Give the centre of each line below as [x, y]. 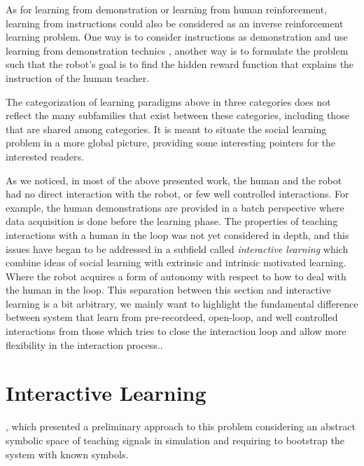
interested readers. [45, 156]
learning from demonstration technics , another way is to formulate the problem [177, 50]
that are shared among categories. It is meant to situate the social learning [166, 129]
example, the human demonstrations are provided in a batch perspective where [175, 207]
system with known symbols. [67, 454]
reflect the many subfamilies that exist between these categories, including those [177, 115]
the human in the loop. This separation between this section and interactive [168, 290]
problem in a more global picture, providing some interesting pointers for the [171, 143]
